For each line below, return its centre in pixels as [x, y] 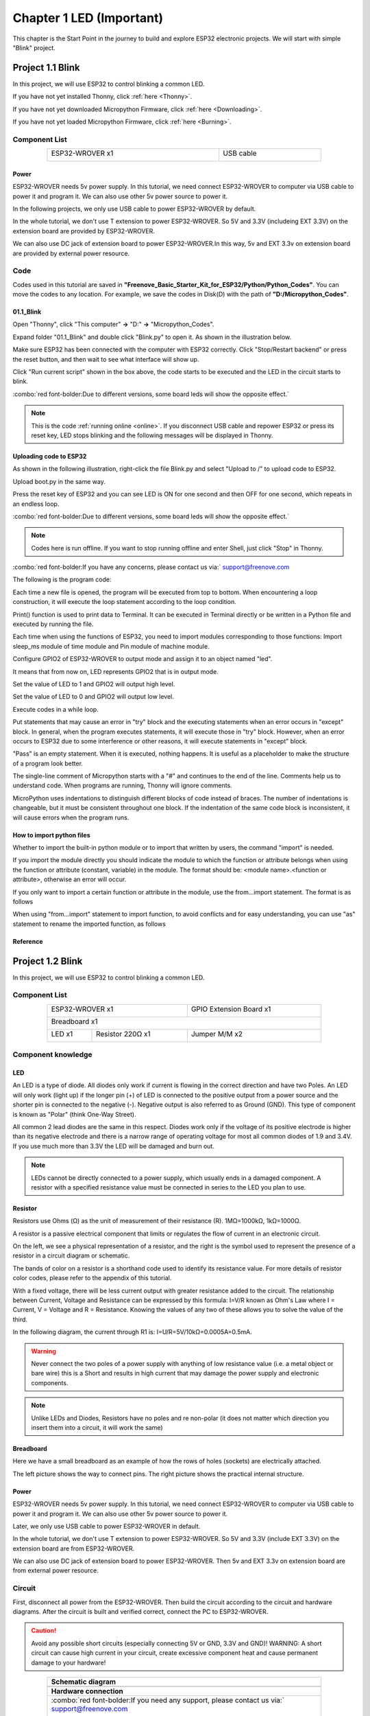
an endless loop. [36, 504]
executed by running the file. [53, 624]
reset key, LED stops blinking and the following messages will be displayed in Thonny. [152, 435]
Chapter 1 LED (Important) [88, 18]
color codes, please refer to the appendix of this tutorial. [92, 1278]
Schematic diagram [84, 1682]
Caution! [44, 1631]
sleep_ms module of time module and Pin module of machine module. [111, 646]
